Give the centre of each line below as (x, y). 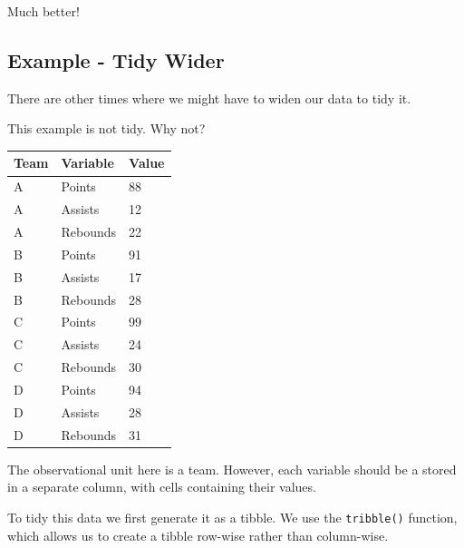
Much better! (43, 11)
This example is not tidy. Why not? (106, 128)
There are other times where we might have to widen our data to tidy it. (209, 98)
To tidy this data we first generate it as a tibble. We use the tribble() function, (232, 517)
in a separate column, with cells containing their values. (162, 487)
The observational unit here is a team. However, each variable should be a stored (232, 469)
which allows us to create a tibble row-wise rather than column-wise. (198, 535)
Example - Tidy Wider (116, 59)
